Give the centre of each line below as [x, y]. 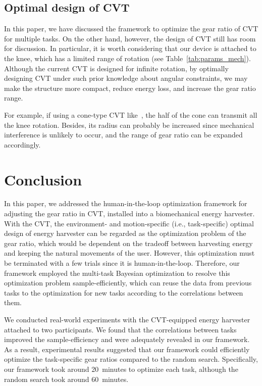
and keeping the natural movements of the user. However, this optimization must [129, 253]
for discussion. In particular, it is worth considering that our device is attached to [130, 48]
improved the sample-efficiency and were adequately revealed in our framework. [127, 339]
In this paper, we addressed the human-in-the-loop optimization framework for [126, 203]
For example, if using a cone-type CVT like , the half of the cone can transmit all [131, 114]
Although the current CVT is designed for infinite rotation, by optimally [116, 68]
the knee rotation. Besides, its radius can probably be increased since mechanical [129, 125]
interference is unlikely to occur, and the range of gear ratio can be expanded [123, 135]
